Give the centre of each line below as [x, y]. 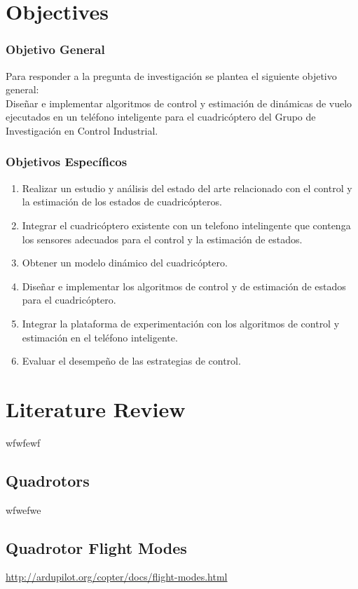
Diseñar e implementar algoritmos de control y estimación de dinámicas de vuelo [179, 103]
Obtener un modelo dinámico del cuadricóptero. [125, 263]
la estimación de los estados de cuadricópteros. [122, 202]
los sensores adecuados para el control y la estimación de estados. [162, 239]
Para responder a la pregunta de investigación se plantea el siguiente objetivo [171, 75]
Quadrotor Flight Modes [96, 547]
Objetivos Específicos [67, 162]
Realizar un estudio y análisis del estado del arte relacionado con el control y [187, 188]
